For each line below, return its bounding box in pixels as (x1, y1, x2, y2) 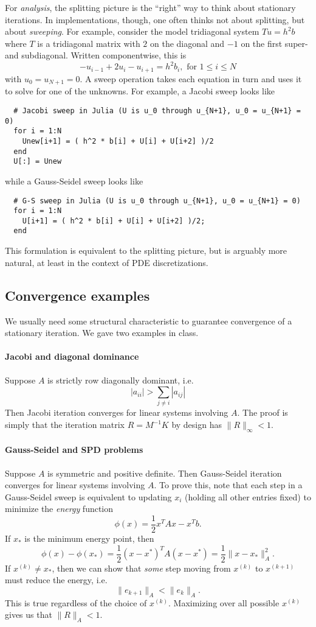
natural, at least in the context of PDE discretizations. (5, 256, 208, 268)
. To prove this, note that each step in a (154, 478, 303, 491)
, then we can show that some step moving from (52, 561, 231, 574)
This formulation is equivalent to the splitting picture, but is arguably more (5, 244, 287, 257)
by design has (171, 418, 222, 431)
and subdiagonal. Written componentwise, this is (5, 49, 187, 61)
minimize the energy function (5, 502, 114, 515)
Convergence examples (5, 285, 150, 304)
